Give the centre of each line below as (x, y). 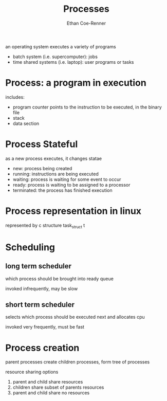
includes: (15, 97)
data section (26, 123)
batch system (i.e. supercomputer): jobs (55, 57)
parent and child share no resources (51, 393)
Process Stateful (42, 144)
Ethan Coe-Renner (86, 23)
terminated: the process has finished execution (62, 190)
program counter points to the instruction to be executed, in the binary (87, 107)
